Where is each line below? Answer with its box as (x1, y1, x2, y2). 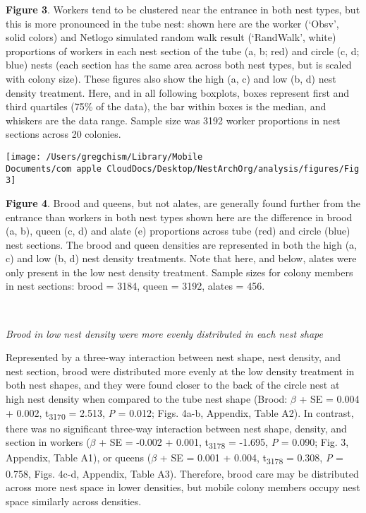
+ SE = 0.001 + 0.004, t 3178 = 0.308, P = (159, 450, 343, 467)
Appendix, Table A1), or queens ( (6, 450, 152, 465)
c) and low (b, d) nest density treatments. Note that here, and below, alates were (6, 251, 357, 266)
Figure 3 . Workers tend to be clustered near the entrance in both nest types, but (6, 2, 360, 16)
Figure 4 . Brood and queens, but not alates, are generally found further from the (6, 195, 360, 210)
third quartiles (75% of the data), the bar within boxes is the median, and (6, 99, 327, 114)
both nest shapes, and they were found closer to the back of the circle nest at (6, 377, 340, 392)
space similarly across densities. (6, 493, 142, 508)
